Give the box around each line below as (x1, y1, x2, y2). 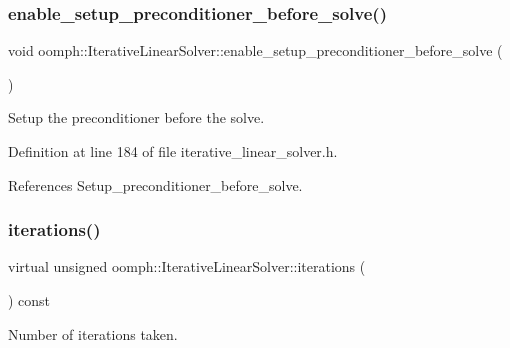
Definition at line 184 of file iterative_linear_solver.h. (8, 141, 338, 161)
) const (8, 290, 51, 310)
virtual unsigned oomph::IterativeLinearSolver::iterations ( (8, 256, 366, 277)
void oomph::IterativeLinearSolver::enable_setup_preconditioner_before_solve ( (8, 40, 503, 61)
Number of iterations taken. (8, 323, 178, 344)
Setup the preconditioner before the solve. (8, 107, 265, 128)
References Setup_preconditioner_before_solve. (8, 174, 303, 195)
